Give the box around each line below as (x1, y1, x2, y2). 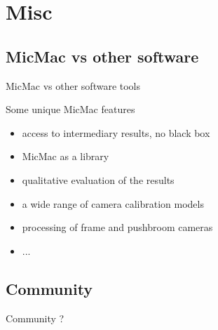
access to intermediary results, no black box (22, 125, 210, 140)
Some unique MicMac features (6, 102, 135, 117)
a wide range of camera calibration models (22, 196, 204, 211)
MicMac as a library (22, 149, 109, 164)
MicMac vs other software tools (6, 78, 141, 93)
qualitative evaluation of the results (22, 172, 175, 187)
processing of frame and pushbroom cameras (22, 220, 213, 235)
